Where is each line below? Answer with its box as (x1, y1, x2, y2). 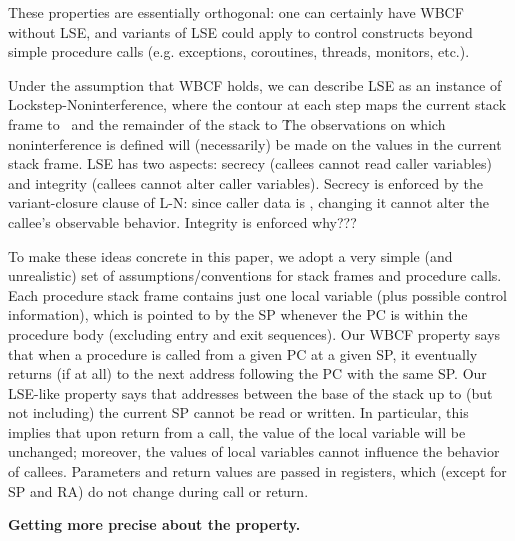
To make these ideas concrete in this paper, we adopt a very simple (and (8, 245, 453, 266)
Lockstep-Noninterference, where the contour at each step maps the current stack (8, 94, 507, 115)
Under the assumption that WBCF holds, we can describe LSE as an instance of (8, 74, 502, 95)
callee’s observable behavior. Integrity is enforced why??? (8, 211, 357, 232)
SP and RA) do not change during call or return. (8, 480, 309, 501)
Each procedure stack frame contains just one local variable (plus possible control (8, 284, 508, 305)
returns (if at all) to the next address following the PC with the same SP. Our (8, 363, 487, 384)
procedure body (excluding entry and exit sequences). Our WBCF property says (8, 323, 501, 344)
